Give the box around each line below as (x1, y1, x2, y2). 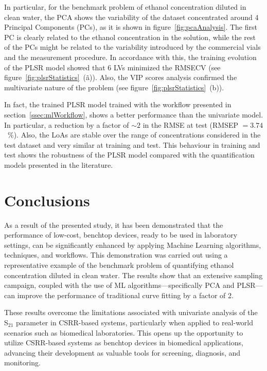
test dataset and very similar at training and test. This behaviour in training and (4, 139, 260, 150)
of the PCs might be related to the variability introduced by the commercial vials (4, 42, 261, 52)
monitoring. (4, 357, 41, 368)
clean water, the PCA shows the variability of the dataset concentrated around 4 (4, 11, 259, 22)
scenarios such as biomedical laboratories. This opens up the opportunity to (4, 327, 243, 338)
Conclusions (4, 189, 90, 210)
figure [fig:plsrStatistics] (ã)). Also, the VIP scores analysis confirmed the (4, 72, 237, 83)
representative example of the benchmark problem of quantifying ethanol (4, 260, 234, 270)
